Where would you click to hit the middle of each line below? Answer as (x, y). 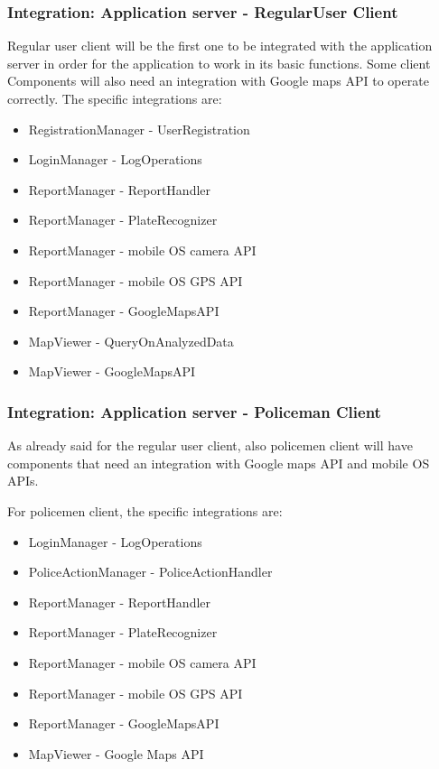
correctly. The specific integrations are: (115, 98)
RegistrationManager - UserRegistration (139, 129)
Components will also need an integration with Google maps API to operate (218, 81)
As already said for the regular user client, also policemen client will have (210, 445)
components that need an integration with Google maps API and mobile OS (219, 463)
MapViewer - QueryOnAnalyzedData (131, 341)
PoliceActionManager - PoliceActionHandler (150, 572)
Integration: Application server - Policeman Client (194, 411)
